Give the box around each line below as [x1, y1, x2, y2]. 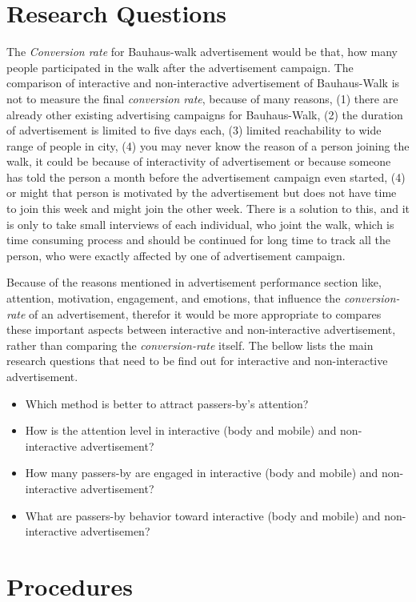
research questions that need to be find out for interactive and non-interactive [6, 352, 388, 369]
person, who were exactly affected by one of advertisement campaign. [6, 247, 346, 263]
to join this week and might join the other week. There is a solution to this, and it [6, 200, 410, 217]
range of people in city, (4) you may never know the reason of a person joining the [6, 137, 410, 154]
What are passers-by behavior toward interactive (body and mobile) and [25, 507, 381, 524]
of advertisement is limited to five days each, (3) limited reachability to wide [6, 122, 382, 138]
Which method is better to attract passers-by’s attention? [25, 395, 309, 411]
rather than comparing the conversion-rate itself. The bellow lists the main [6, 336, 374, 353]
